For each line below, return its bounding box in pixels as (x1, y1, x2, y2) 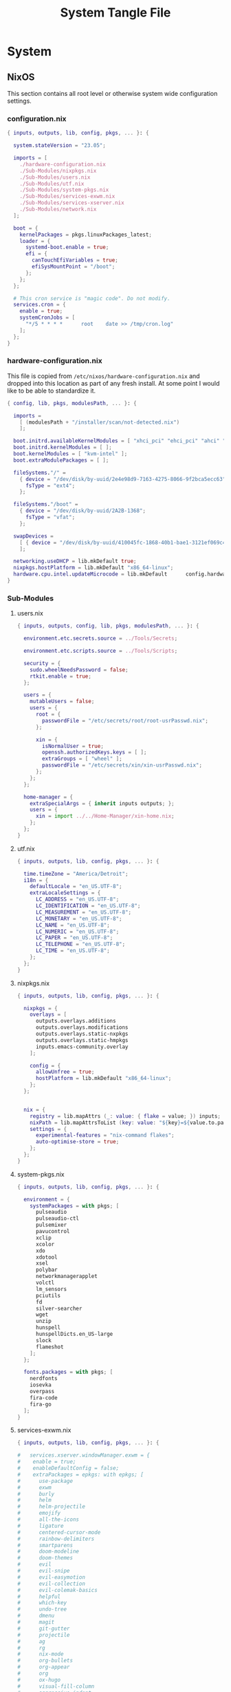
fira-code (30, 1394, 58, 1401)
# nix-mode (16, 1651, 64, 1657)
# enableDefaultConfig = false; (16, 1465, 120, 1472)
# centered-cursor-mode (16, 1528, 101, 1536)
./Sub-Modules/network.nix (19, 206, 97, 213)
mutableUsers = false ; (30, 698, 95, 705)
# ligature (16, 1522, 64, 1529)
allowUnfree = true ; (35, 1068, 95, 1076)
